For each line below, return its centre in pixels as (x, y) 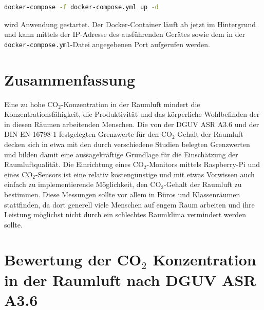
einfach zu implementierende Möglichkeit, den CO (83, 184)
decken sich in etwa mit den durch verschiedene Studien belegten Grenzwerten (127, 144)
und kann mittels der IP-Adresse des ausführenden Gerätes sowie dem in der (125, 34)
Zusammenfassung (70, 79)
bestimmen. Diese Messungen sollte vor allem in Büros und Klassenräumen (122, 194)
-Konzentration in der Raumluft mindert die (130, 104)
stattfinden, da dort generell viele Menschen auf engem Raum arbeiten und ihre (129, 204)
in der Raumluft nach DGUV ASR (130, 280)
